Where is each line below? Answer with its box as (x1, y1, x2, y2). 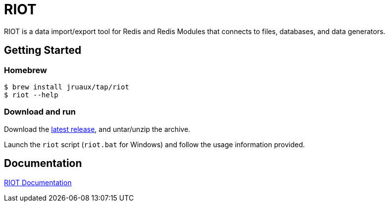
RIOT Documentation (4, 178, 72, 187)
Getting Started (4, 44, 82, 57)
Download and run (4, 107, 76, 117)
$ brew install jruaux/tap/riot (4, 82, 129, 91)
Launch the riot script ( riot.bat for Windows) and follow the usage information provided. (4, 140, 305, 149)
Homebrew (4, 65, 47, 75)
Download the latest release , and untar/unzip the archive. (4, 124, 191, 133)
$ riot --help (4, 90, 58, 99)
